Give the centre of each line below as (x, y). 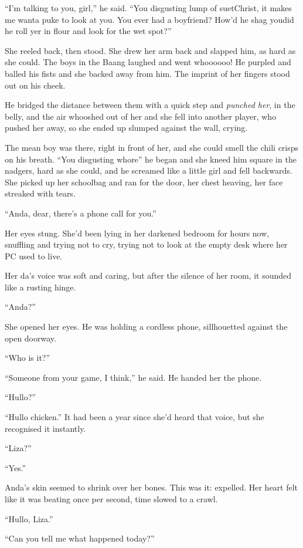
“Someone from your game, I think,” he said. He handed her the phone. (133, 377)
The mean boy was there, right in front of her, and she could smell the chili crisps (152, 147)
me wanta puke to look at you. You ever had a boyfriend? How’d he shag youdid (149, 19)
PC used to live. (34, 256)
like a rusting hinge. (40, 287)
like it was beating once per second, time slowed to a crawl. (111, 499)
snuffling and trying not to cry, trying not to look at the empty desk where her (146, 244)
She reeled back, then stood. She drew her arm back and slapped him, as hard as (150, 50)
